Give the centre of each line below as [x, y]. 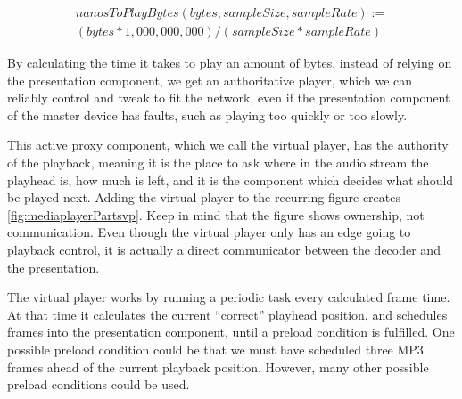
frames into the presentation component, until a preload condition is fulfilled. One [231, 332]
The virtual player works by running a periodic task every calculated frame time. [229, 297]
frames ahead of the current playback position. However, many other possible [218, 366]
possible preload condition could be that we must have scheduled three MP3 [215, 349]
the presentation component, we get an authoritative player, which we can [210, 80]
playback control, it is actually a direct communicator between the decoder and [224, 249]
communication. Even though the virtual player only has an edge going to [209, 232]
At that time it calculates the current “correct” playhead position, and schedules [227, 314]
